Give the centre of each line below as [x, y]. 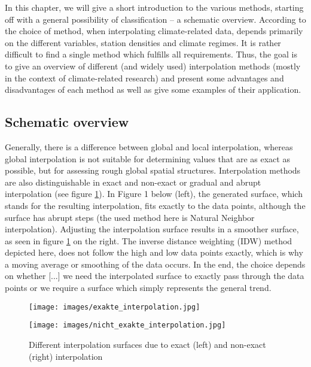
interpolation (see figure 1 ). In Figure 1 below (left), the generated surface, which [154, 194]
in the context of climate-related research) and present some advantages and [144, 78]
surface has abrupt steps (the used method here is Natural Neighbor [130, 217]
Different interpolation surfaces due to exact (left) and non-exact [147, 344]
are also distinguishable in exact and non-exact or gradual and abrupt [133, 182]
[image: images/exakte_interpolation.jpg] [115, 307]
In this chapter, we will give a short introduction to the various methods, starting [154, 7]
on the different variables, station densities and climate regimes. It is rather [143, 42]
